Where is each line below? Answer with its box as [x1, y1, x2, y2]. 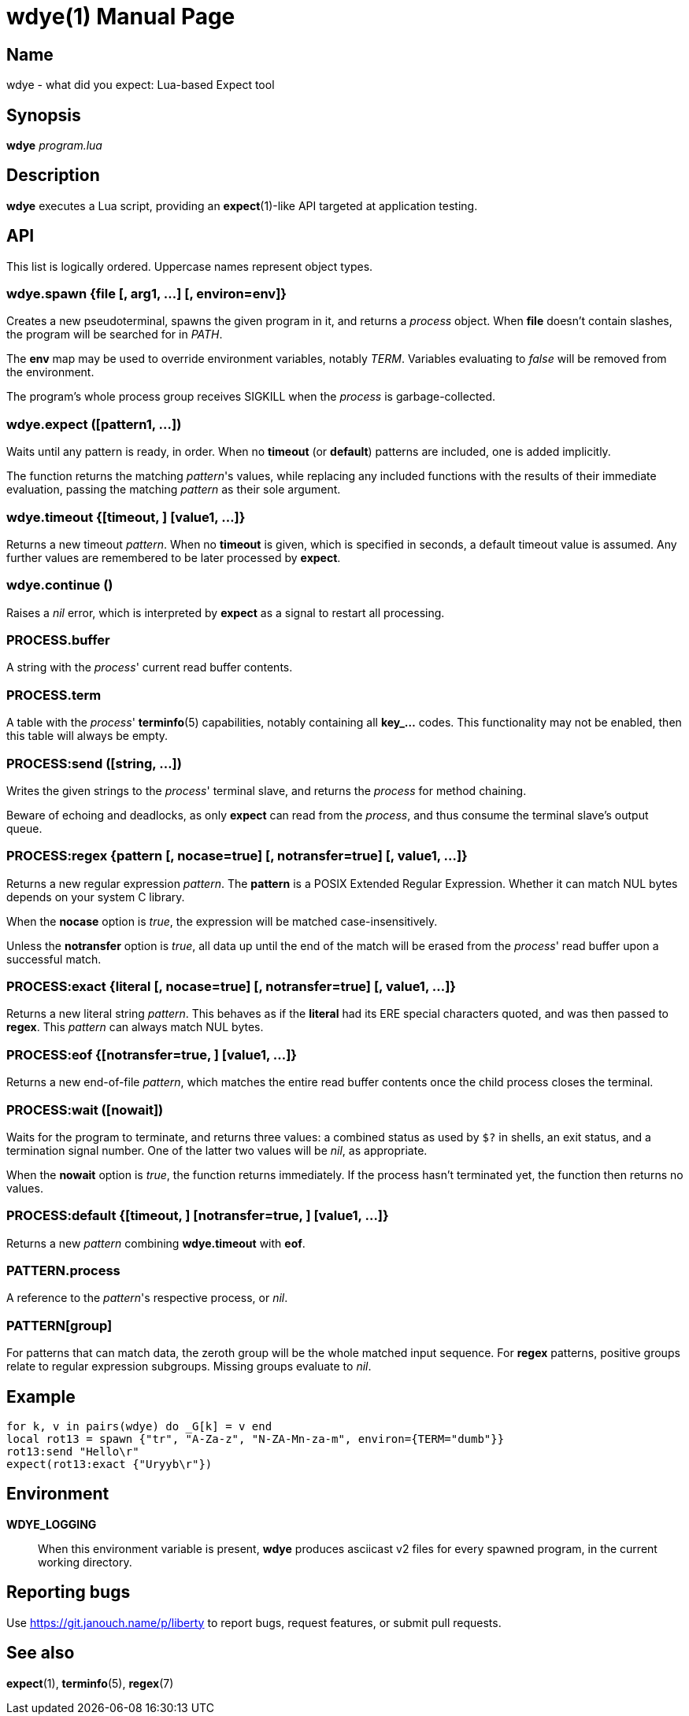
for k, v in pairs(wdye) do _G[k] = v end [6, 1420, 272, 1433]
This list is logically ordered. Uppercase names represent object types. [6, 259, 373, 273]
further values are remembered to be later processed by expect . [6, 550, 341, 564]
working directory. [38, 1555, 132, 1569]
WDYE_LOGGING [6, 1517, 97, 1531]
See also [6, 1643, 75, 1663]
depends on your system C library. [6, 889, 185, 904]
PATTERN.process [6, 1263, 120, 1279]
